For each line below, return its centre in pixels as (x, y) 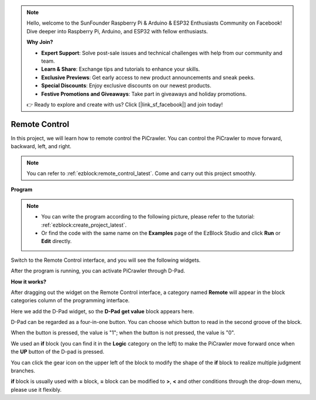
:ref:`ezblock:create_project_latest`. (84, 225)
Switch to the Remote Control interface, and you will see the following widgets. (106, 260)
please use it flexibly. (36, 389)
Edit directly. (56, 241)
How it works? (29, 282)
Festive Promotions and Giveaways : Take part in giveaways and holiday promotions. (144, 94)
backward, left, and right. (41, 146)
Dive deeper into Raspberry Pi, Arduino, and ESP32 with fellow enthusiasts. (117, 31)
